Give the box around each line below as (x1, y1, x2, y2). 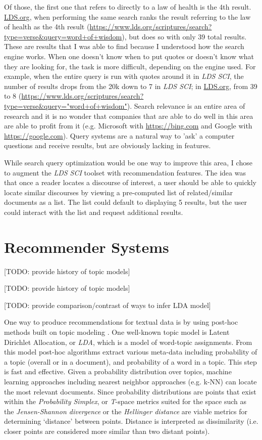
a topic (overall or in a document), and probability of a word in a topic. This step (4, 356, 257, 367)
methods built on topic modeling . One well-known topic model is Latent (4, 326, 230, 337)
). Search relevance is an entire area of (127, 100, 245, 111)
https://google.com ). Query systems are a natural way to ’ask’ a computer (4, 130, 235, 141)
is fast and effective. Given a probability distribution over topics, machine (4, 366, 232, 377)
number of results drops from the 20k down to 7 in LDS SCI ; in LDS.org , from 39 (4, 80, 257, 91)
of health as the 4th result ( (4, 21, 90, 32)
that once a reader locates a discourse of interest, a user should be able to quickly (4, 177, 256, 188)
